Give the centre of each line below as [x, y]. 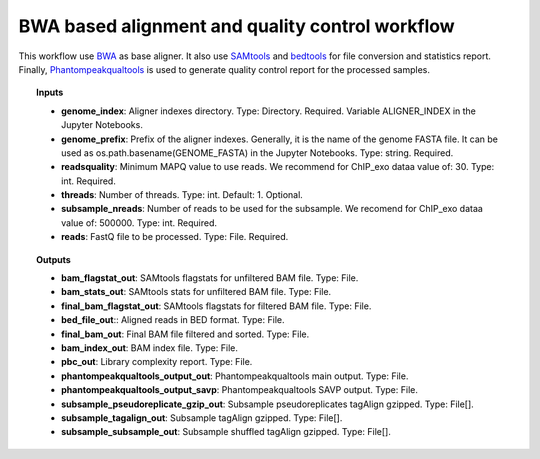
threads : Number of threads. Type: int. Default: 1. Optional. [182, 195]
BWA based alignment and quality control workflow [236, 26]
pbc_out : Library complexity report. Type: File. [157, 362]
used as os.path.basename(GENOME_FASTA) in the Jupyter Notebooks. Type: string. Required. [257, 152]
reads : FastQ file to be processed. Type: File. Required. [175, 237]
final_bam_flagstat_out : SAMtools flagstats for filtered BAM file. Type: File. [216, 306]
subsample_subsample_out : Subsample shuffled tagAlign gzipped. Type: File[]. [226, 432]
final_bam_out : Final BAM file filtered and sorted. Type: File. [185, 334]
